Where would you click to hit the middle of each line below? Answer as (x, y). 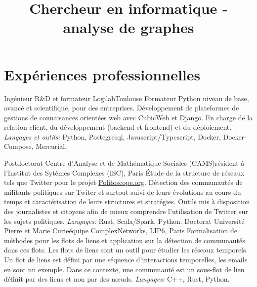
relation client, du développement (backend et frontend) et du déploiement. (118, 127)
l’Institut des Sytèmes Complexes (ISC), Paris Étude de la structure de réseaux (124, 172)
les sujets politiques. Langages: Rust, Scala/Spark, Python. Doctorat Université (124, 221)
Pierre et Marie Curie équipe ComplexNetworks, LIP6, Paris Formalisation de (121, 231)
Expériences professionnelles (102, 74)
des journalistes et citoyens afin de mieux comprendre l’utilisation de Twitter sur (126, 211)
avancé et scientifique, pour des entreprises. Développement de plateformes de (122, 108)
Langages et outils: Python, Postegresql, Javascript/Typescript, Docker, (112, 136)
